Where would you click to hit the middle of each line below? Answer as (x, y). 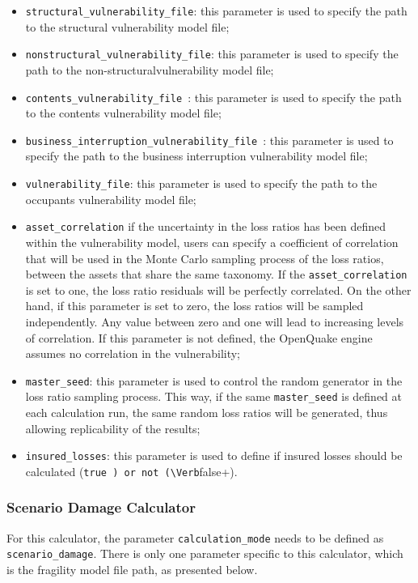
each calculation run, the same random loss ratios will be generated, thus (207, 413)
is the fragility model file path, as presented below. (132, 570)
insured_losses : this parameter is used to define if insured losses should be (214, 455)
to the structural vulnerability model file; (127, 26)
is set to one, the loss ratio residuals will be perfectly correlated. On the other (218, 289)
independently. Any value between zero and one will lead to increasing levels (215, 321)
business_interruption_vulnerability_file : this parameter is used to (209, 140)
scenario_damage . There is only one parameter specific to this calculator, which (205, 553)
